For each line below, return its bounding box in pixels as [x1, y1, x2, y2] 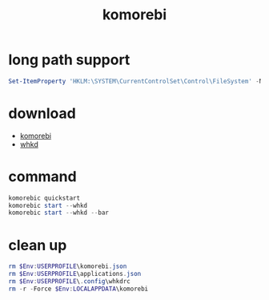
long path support [8, 51, 130, 69]
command [8, 167, 78, 185]
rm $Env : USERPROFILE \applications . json [8, 270, 142, 278]
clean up [8, 236, 67, 254]
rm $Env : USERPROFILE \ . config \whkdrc [8, 278, 130, 286]
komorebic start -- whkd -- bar [8, 209, 110, 217]
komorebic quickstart [8, 194, 81, 202]
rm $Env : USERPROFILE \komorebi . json [8, 262, 127, 270]
